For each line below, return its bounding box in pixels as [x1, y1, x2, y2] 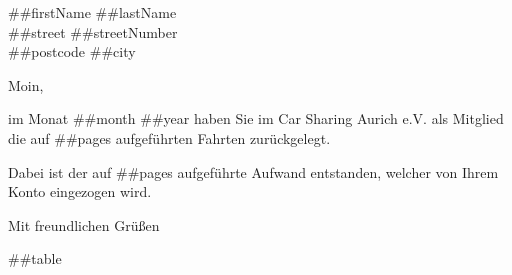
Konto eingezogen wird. [8, 181, 152, 202]
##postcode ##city [8, 41, 136, 62]
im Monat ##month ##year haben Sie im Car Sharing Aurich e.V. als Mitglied [8, 108, 504, 129]
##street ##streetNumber [8, 21, 178, 42]
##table [8, 248, 62, 269]
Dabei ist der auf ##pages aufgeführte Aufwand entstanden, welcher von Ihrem [8, 161, 499, 182]
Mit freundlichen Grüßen [8, 214, 160, 235]
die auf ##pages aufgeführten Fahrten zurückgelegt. [8, 127, 331, 148]
